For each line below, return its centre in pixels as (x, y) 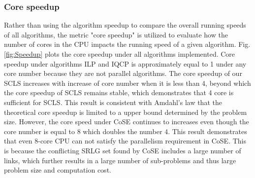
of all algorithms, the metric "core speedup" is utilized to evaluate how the (116, 34)
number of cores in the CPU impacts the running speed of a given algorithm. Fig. (127, 44)
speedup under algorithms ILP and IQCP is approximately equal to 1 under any (125, 63)
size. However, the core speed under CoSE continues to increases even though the (127, 122)
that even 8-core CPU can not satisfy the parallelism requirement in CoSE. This (125, 141)
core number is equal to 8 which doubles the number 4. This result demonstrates (126, 131)
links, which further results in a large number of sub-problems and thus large (120, 160)
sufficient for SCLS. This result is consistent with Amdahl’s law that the (113, 102)
